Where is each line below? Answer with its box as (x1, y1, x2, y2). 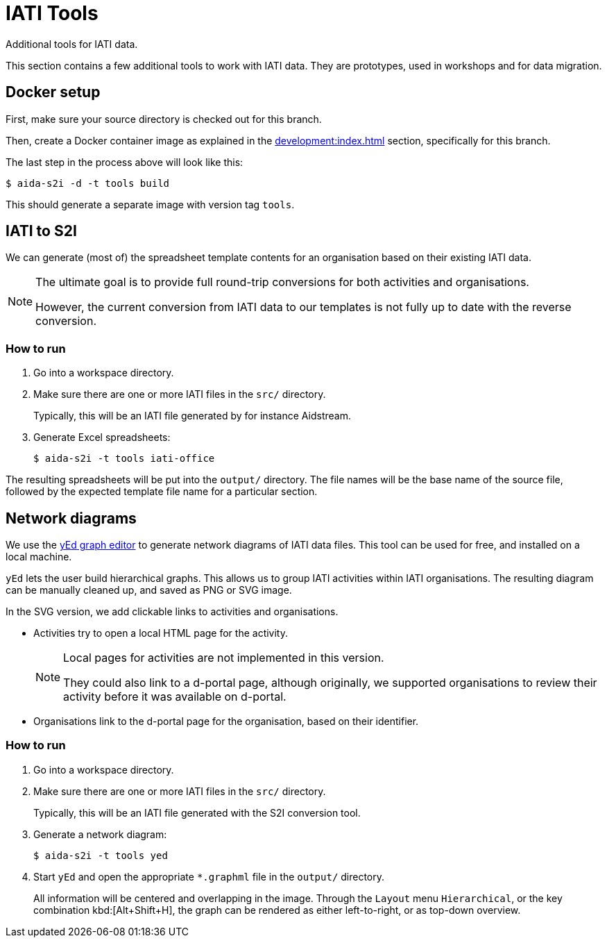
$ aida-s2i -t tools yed (33, 849, 168, 861)
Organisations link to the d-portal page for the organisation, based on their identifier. (33, 715, 419, 728)
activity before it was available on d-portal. (63, 690, 287, 704)
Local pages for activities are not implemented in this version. (63, 651, 384, 665)
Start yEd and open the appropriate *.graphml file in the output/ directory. (33, 870, 385, 883)
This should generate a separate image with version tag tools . (6, 198, 295, 210)
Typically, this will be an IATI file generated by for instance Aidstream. (33, 410, 351, 422)
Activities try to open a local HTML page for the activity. (33, 627, 289, 640)
